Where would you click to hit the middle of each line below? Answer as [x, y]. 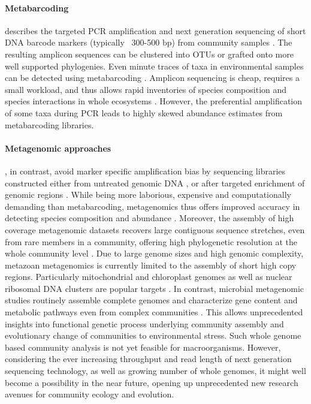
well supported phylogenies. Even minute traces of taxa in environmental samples [154, 66]
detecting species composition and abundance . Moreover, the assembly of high [150, 218]
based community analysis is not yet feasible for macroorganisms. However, [143, 347]
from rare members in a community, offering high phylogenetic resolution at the [151, 241]
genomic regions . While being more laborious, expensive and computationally [148, 195]
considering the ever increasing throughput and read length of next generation [148, 359]
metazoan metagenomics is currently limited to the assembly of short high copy [151, 265]
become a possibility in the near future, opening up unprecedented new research [152, 382]
